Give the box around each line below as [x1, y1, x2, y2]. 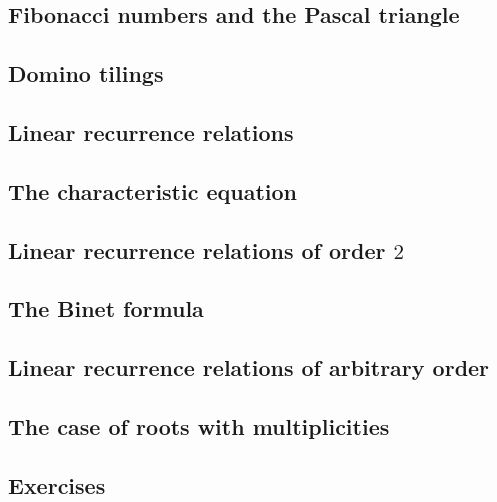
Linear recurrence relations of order [8, 234, 386, 265]
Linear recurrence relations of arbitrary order [8, 352, 490, 383]
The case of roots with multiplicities [8, 410, 390, 441]
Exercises [8, 469, 106, 500]
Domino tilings [8, 58, 164, 89]
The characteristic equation [8, 175, 298, 206]
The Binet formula [8, 293, 204, 324]
